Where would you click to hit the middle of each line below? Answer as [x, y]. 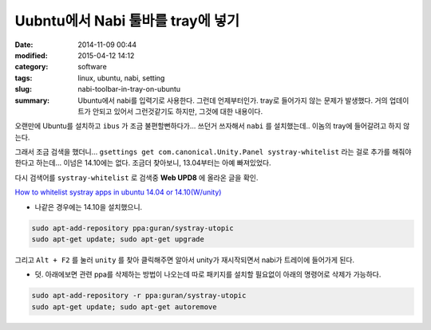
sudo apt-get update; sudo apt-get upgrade [118, 239]
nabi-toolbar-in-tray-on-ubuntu [129, 89]
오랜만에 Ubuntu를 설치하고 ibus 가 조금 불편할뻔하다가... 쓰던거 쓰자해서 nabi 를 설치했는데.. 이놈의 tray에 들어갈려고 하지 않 [212, 126]
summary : [32, 100]
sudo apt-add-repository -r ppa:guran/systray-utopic [139, 296]
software [92, 67]
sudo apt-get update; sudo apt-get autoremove [124, 306]
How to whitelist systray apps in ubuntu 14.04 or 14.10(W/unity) [118, 192]
